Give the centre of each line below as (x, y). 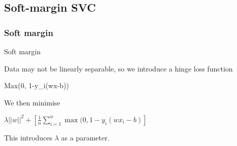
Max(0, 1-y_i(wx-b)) (37, 85)
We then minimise (32, 102)
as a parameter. (85, 137)
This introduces (28, 137)
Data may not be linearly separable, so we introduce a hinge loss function (118, 68)
